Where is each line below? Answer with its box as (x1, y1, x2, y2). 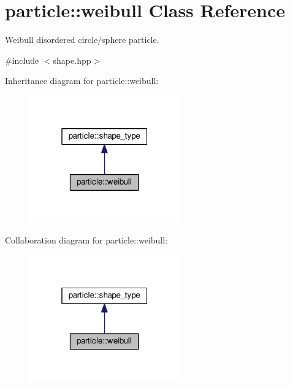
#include (5, 53, 39, 66)
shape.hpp (53, 53, 91, 66)
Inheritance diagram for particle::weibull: (5, 74, 159, 87)
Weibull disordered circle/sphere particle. (5, 33, 159, 46)
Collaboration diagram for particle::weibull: (5, 234, 168, 247)
